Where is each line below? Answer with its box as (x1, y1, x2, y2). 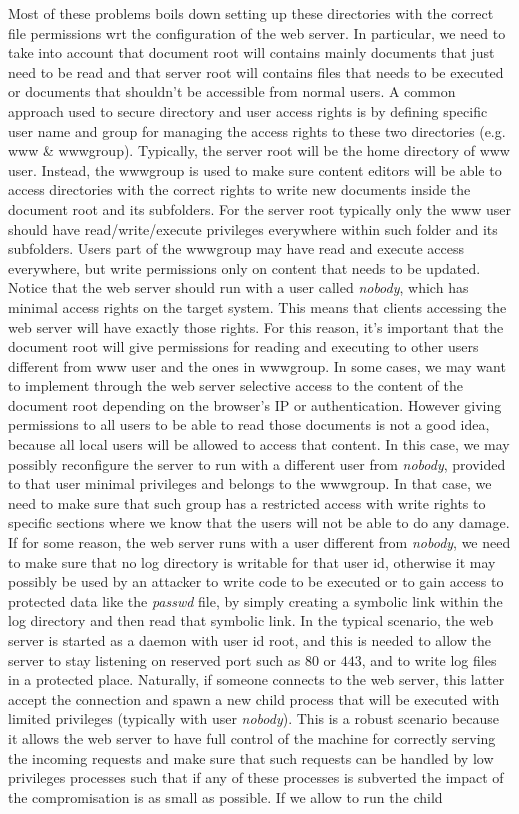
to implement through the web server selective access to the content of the (8, 375, 463, 396)
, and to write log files (361, 649, 497, 670)
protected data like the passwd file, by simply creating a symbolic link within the (8, 590, 503, 611)
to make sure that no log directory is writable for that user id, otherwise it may (8, 551, 496, 572)
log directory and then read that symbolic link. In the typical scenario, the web (8, 610, 494, 631)
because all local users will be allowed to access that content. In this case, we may (8, 434, 510, 455)
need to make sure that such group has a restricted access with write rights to (8, 492, 486, 513)
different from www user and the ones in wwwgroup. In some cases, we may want (8, 355, 506, 376)
